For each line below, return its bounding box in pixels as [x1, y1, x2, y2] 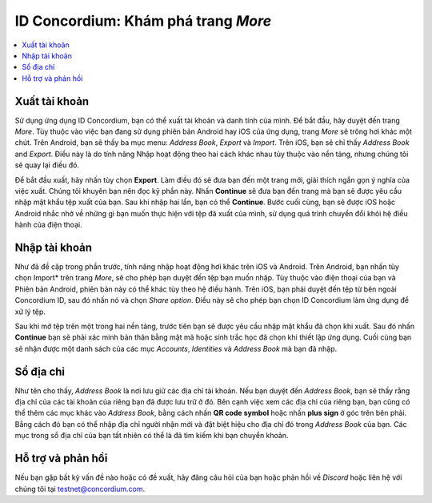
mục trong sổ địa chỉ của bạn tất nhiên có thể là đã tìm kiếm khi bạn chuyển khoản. [14, 431, 289, 441]
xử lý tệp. [14, 307, 46, 316]
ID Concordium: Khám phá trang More [14, 12, 272, 30]
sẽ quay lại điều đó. [14, 160, 80, 170]
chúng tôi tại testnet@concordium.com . [14, 484, 146, 493]
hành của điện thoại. [14, 220, 83, 230]
